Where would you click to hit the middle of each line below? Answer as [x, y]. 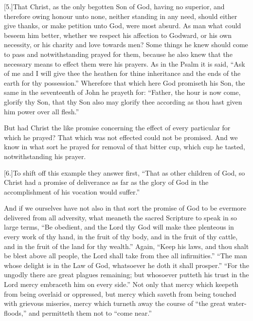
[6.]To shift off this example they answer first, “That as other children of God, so [125, 172]
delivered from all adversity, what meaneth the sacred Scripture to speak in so [120, 217]
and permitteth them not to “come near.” [90, 312]
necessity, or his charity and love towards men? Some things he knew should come [126, 45]
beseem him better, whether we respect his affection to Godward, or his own [118, 35]
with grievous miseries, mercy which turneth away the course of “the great [115, 303]
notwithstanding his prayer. [45, 156]
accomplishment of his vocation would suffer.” [72, 191]
